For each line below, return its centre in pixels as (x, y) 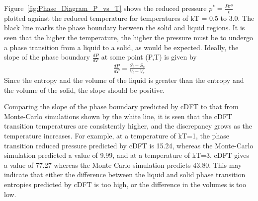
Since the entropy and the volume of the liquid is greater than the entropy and (124, 80)
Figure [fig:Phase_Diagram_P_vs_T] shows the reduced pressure (105, 8)
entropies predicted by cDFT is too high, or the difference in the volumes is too (125, 184)
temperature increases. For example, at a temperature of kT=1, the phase (117, 135)
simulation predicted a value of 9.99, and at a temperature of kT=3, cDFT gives (127, 155)
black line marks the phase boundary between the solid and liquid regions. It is (125, 28)
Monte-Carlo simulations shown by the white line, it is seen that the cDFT (118, 116)
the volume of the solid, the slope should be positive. (85, 90)
